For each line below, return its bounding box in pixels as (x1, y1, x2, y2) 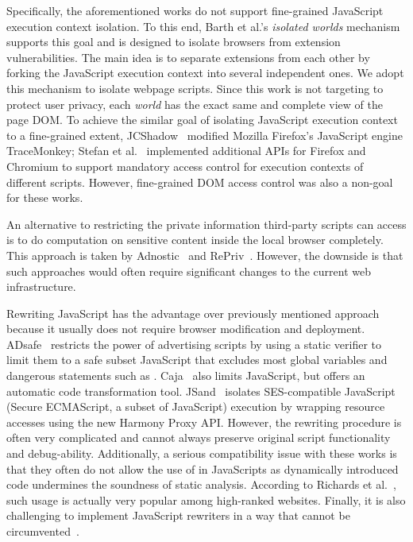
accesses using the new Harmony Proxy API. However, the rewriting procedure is (6, 413, 402, 430)
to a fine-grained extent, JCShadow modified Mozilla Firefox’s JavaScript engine (6, 126, 403, 143)
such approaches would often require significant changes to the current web (6, 262, 371, 279)
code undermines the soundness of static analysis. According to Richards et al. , (6, 476, 396, 493)
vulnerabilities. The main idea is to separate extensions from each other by (6, 48, 370, 65)
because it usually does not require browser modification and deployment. (6, 320, 365, 337)
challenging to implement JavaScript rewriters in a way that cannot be (6, 507, 350, 524)
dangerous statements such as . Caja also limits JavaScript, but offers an (6, 367, 365, 384)
